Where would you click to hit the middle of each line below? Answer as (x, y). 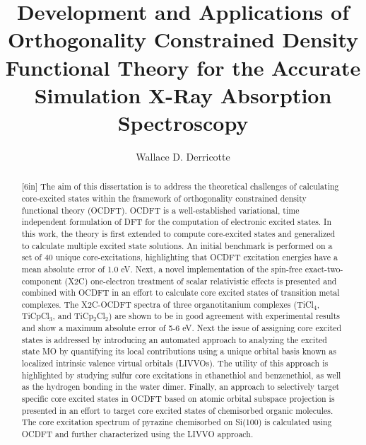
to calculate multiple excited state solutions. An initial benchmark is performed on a (177, 245)
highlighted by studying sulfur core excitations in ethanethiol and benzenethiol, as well (181, 375)
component (42, 281)
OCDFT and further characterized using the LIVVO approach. (137, 434)
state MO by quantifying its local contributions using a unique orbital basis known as (179, 351)
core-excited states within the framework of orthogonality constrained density (164, 198)
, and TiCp (73, 316)
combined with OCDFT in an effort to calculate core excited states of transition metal (181, 293)
